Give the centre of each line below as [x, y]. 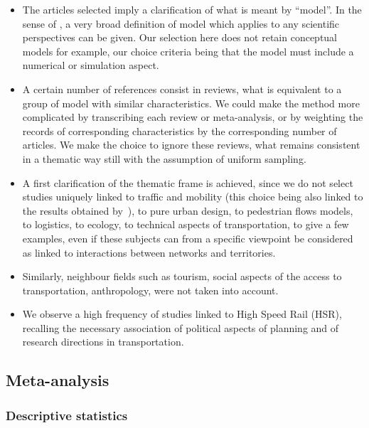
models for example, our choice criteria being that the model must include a [188, 51]
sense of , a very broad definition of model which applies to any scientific [181, 23]
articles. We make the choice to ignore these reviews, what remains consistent [191, 145]
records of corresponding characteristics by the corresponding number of [180, 130]
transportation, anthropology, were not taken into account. [150, 290]
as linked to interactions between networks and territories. [149, 252]
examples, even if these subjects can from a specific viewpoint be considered [188, 238]
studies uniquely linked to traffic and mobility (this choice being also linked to [193, 197]
